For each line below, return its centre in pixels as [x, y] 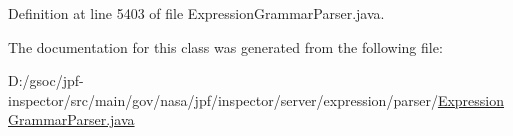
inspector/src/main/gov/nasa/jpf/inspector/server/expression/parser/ [223, 99]
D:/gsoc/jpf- [46, 80]
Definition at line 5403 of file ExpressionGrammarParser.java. [196, 13]
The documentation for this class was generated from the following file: [225, 46]
